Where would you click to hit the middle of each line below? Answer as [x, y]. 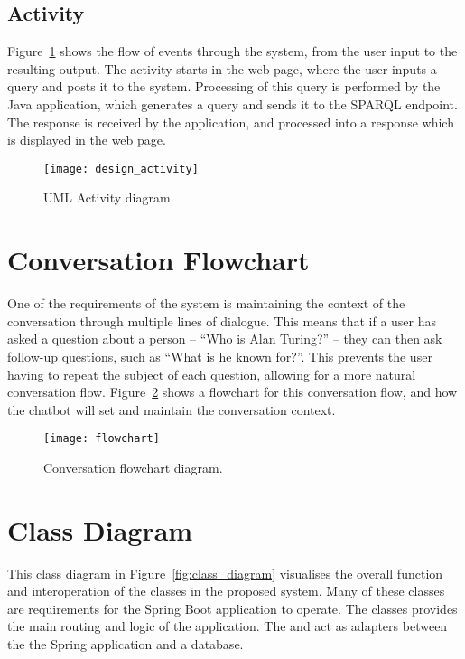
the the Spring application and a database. [126, 644]
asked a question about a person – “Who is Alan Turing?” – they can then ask [225, 339]
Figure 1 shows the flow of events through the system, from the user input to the [232, 51]
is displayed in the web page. [87, 140]
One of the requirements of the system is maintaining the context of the [206, 303]
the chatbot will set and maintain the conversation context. [172, 409]
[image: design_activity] [121, 169]
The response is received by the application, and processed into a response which [231, 122]
